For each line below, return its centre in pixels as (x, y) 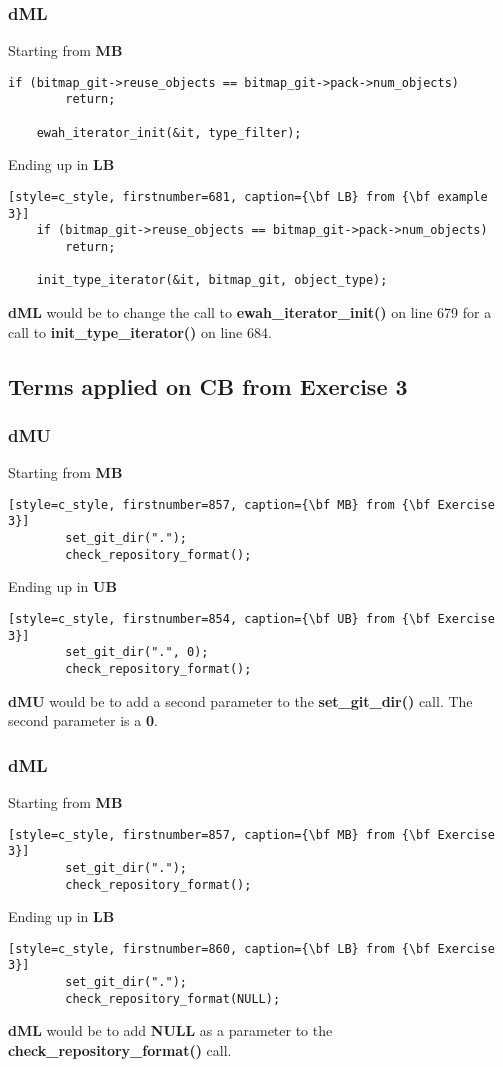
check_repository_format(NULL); (173, 998)
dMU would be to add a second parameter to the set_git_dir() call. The (240, 700)
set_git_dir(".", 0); (137, 652)
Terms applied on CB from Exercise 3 (208, 385)
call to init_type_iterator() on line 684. (140, 331)
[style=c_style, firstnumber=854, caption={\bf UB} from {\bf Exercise (251, 618)
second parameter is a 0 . (83, 720)
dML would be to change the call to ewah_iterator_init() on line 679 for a (250, 311)
